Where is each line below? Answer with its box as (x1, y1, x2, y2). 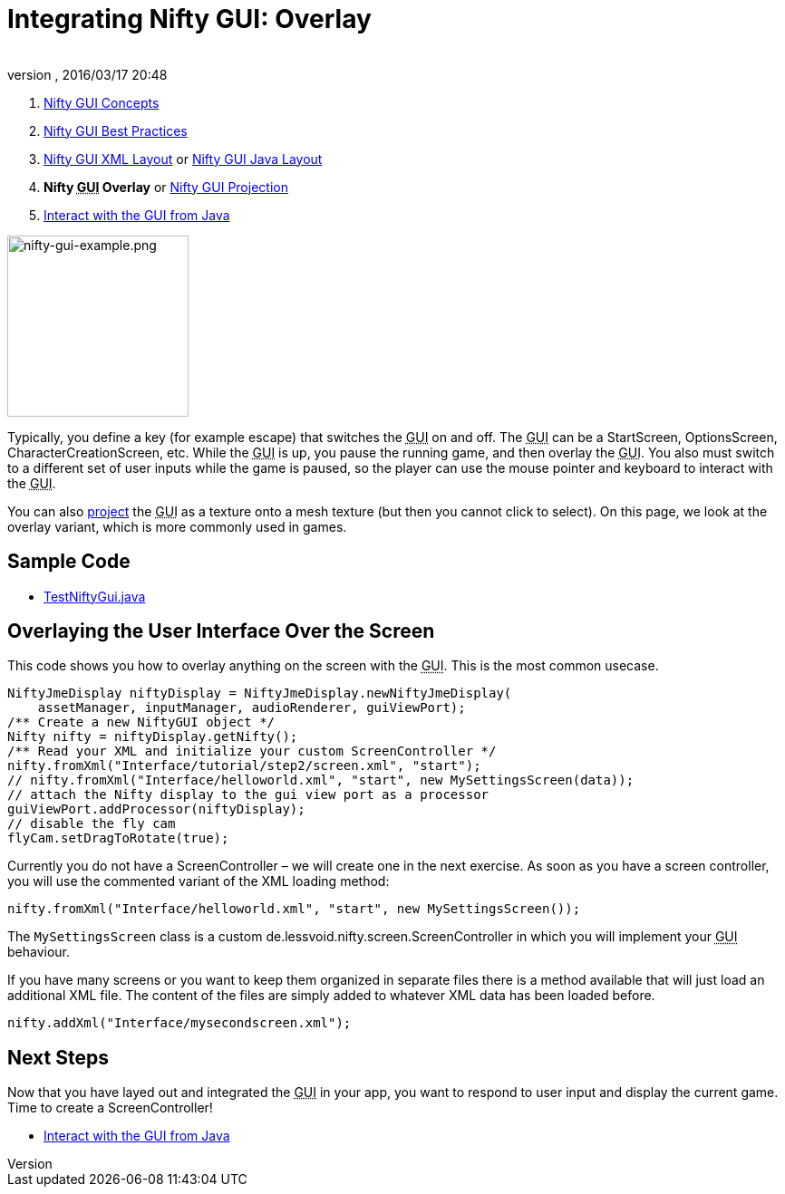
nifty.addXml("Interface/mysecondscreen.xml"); (7, 1016, 352, 1031)
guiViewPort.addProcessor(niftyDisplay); (7, 802, 305, 817)
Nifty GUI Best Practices (44, 122, 188, 139)
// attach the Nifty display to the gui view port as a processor (7, 787, 489, 803)
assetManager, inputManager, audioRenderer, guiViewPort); (37, 700, 466, 716)
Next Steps (7, 1045, 109, 1069)
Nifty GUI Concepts (44, 94, 160, 111)
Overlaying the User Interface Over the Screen (7, 620, 435, 643)
